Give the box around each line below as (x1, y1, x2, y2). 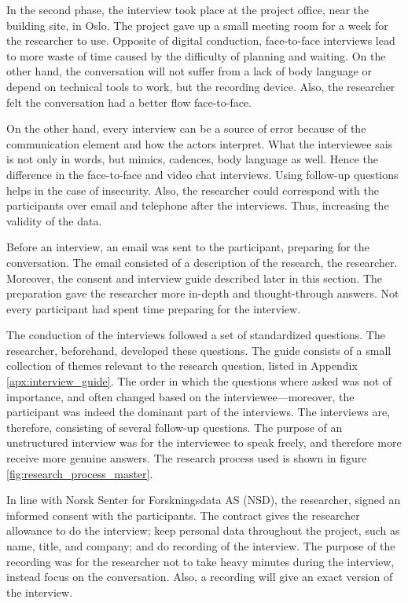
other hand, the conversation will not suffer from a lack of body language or (6, 63, 373, 79)
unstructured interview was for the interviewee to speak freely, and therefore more (6, 434, 402, 451)
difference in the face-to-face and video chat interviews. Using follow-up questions (6, 166, 399, 182)
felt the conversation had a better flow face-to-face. (6, 93, 252, 110)
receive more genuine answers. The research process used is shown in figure (6, 450, 367, 466)
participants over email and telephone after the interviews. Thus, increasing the (6, 197, 389, 214)
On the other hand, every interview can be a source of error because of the (6, 120, 366, 137)
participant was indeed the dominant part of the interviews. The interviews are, (6, 404, 391, 420)
